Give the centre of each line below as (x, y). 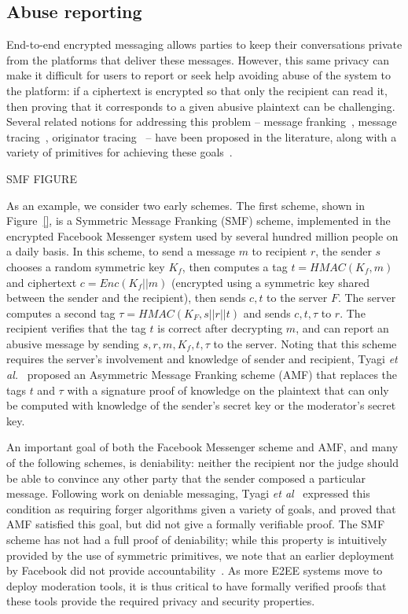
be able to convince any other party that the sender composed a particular (186, 478)
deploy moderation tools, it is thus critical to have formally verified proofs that (197, 585)
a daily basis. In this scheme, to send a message (121, 251)
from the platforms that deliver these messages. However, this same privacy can (198, 59)
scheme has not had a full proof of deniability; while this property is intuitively (197, 540)
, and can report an (342, 328)
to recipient (279, 251)
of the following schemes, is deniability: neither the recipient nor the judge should (202, 463)
